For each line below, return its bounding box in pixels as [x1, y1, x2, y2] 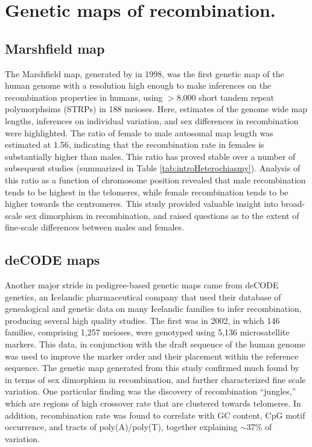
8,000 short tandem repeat [176, 90, 275, 103]
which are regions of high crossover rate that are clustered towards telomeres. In [5, 397, 301, 410]
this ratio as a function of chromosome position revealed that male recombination [5, 173, 306, 186]
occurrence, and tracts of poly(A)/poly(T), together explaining [5, 420, 238, 433]
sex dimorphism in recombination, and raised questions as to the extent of [25, 209, 299, 221]
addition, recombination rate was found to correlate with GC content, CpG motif [5, 408, 305, 421]
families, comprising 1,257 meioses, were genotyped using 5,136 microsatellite [5, 326, 290, 338]
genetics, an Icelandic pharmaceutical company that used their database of [5, 290, 281, 303]
